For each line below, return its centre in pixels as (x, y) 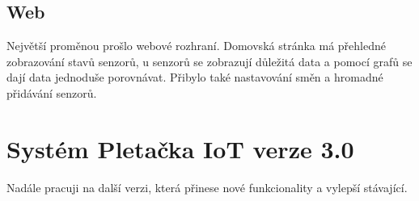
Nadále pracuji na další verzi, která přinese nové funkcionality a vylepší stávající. (207, 187)
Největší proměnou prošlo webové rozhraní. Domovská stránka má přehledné (196, 46)
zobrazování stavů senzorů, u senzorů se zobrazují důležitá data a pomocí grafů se (209, 61)
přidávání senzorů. (52, 92)
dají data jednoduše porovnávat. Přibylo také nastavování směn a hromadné (195, 77)
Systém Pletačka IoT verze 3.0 (180, 148)
